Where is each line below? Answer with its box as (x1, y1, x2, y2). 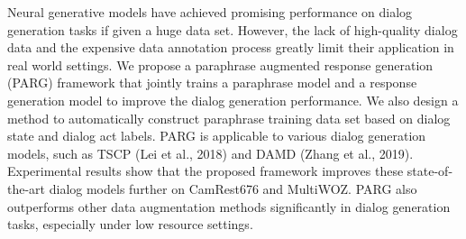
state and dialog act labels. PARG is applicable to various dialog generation (7, 126, 426, 145)
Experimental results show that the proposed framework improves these (7, 161, 404, 180)
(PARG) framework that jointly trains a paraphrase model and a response (7, 73, 417, 92)
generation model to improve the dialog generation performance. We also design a (7, 90, 459, 109)
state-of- (407, 161, 453, 180)
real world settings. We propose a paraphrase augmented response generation (7, 55, 434, 74)
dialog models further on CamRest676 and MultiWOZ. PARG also (49, 179, 417, 198)
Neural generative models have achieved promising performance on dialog (7, 3, 413, 21)
